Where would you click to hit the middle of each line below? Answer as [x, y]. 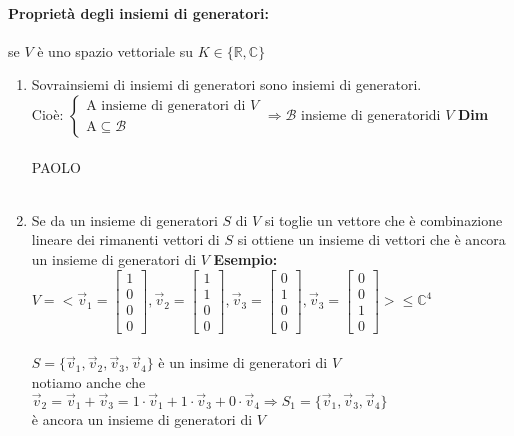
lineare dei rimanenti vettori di [125, 239]
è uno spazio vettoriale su [115, 50]
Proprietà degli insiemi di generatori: [138, 12]
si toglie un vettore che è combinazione [383, 219]
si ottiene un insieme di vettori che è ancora [371, 239]
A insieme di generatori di [166, 106]
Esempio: [245, 258]
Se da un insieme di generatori [124, 219]
